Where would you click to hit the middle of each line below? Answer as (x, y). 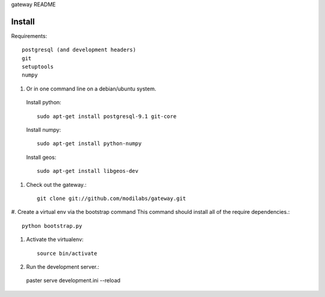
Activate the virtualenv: (55, 239)
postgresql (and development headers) (79, 50)
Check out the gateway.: (56, 184)
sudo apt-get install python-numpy (89, 144)
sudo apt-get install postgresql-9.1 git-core (107, 116)
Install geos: (41, 157)
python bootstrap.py (52, 226)
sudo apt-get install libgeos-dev (88, 171)
